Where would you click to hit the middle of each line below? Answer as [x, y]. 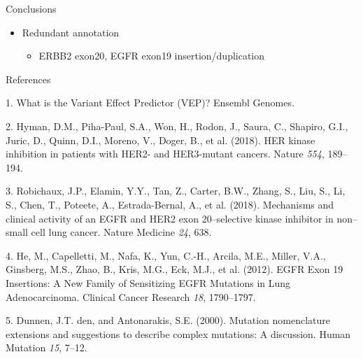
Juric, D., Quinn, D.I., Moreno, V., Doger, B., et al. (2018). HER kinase [161, 140]
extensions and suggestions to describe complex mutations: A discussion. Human [178, 333]
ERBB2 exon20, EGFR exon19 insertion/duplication [152, 56]
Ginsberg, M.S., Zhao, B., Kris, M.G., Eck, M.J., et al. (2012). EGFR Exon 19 [175, 269]
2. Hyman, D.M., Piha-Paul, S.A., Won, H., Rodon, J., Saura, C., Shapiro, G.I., [177, 126]
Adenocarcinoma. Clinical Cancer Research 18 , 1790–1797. [131, 296]
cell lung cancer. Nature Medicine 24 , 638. [121, 232]
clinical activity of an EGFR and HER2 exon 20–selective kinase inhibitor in [170, 218]
